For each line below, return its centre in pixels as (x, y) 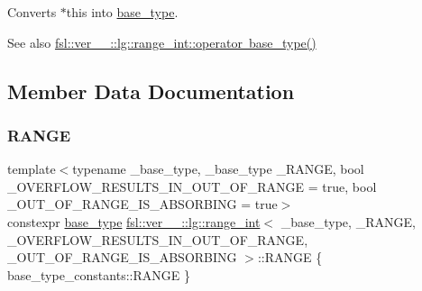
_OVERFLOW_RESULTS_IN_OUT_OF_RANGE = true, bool (192, 186)
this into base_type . (122, 12)
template (32, 169)
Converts (32, 12)
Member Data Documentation (151, 91)
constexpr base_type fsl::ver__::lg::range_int (134, 221)
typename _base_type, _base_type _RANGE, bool (218, 169)
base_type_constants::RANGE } (99, 274)
